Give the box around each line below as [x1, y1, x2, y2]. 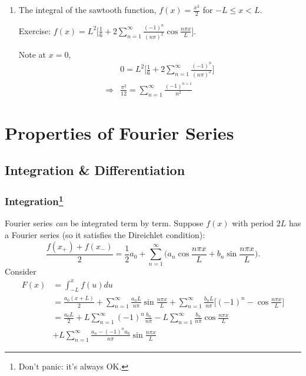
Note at [18, 48, 46, 60]
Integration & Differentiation [5, 161, 185, 179]
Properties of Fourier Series [5, 120, 234, 144]
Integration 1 [5, 192, 64, 209]
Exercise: [18, 24, 51, 37]
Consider [5, 265, 36, 278]
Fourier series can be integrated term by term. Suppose [5, 217, 204, 229]
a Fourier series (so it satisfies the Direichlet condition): [5, 229, 205, 241]
